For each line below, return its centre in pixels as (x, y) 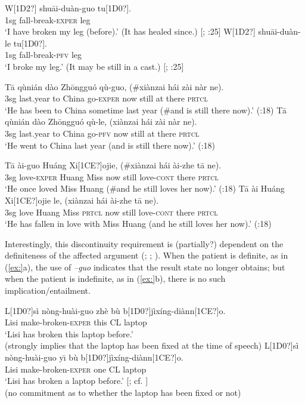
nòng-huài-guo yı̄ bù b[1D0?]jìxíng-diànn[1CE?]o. (94, 357)
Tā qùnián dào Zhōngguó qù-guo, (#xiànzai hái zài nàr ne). (114, 86)
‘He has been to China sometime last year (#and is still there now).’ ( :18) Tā (146, 110)
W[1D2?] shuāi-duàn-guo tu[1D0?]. (68, 8)
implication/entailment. (48, 290)
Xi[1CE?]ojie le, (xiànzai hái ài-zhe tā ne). (82, 200)
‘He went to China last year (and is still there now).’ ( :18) (110, 145)
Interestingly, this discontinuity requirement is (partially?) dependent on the (144, 243)
